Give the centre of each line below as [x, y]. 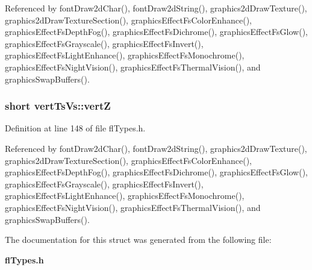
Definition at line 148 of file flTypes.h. [75, 128]
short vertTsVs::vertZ [58, 106]
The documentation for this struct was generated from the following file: [138, 240]
